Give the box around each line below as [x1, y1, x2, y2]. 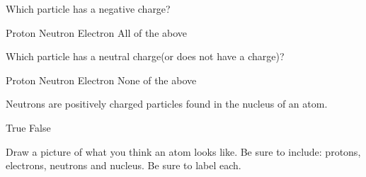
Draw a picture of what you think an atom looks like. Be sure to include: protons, [6, 144, 361, 159]
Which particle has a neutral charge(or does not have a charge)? [6, 49, 285, 64]
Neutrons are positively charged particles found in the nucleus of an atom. [6, 96, 328, 111]
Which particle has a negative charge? [6, 1, 171, 16]
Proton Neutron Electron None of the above [6, 72, 197, 87]
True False [6, 120, 51, 135]
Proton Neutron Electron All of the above [6, 25, 188, 40]
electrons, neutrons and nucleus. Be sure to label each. [6, 158, 241, 173]
